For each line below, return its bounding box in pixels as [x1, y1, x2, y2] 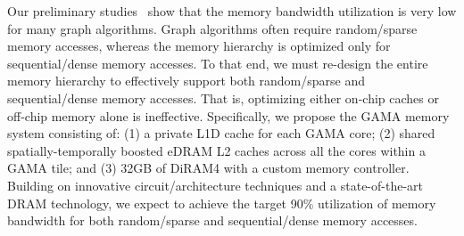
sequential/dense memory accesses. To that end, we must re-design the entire [7, 53, 428, 72]
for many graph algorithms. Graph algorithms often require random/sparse [7, 19, 418, 37]
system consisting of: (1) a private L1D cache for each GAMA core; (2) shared [7, 124, 435, 142]
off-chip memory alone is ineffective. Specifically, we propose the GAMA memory [7, 106, 450, 125]
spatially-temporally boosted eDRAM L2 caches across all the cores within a [7, 141, 426, 159]
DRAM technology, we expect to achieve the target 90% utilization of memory [7, 193, 436, 212]
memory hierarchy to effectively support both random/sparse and [7, 71, 366, 90]
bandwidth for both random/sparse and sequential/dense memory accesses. [7, 211, 418, 230]
